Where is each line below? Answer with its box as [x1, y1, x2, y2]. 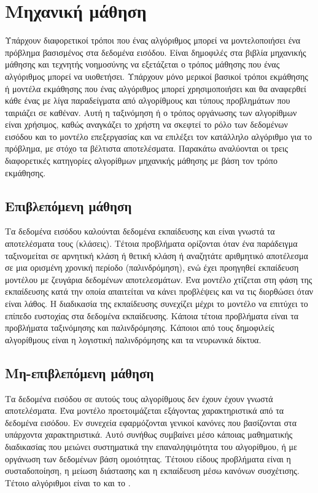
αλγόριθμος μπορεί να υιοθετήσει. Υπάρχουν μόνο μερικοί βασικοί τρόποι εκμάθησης [5, 69, 308, 82]
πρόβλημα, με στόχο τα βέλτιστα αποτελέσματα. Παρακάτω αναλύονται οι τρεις [5, 142, 289, 155]
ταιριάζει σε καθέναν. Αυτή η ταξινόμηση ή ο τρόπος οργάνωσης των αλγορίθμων [5, 106, 297, 118]
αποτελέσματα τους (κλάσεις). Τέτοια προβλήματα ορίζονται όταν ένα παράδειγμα [5, 237, 298, 250]
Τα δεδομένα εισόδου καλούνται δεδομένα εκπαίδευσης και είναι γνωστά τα [5, 225, 275, 238]
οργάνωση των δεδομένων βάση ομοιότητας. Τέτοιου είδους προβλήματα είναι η [5, 452, 291, 465]
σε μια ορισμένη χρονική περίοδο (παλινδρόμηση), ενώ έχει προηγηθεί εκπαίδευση [5, 261, 299, 274]
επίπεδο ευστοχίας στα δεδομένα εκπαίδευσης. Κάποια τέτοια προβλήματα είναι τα [5, 309, 299, 322]
